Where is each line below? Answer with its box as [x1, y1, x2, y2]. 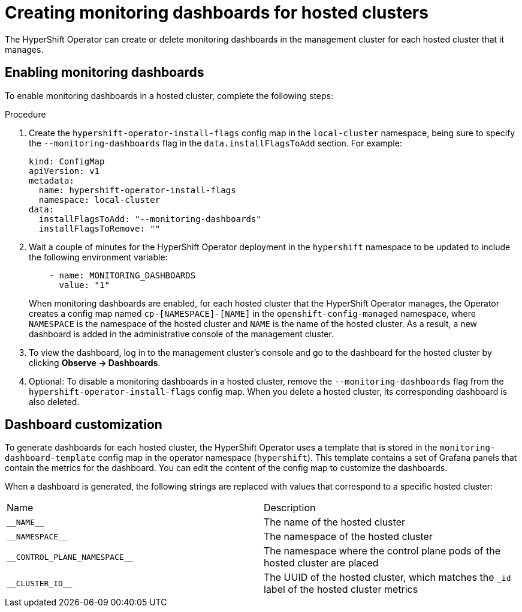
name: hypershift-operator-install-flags [38, 185, 236, 195]
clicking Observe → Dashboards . [29, 357, 161, 368]
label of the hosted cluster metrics [264, 583, 418, 596]
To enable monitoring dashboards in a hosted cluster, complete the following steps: [5, 90, 333, 101]
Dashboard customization [5, 417, 162, 433]
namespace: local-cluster [38, 194, 161, 205]
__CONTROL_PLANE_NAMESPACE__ [7, 552, 134, 562]
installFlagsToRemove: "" [38, 223, 161, 233]
